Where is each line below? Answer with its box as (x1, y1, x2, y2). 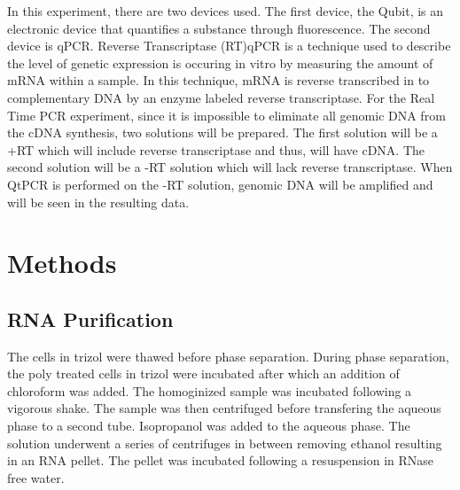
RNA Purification (7, 305, 174, 332)
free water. (7, 468, 65, 486)
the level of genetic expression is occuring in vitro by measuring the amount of (7, 53, 433, 72)
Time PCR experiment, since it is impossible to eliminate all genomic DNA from (7, 105, 446, 124)
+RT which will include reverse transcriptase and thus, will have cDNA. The (7, 140, 425, 159)
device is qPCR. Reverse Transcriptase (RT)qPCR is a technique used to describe (7, 36, 451, 55)
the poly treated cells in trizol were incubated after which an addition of (7, 364, 400, 383)
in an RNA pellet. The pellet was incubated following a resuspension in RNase (7, 451, 434, 470)
